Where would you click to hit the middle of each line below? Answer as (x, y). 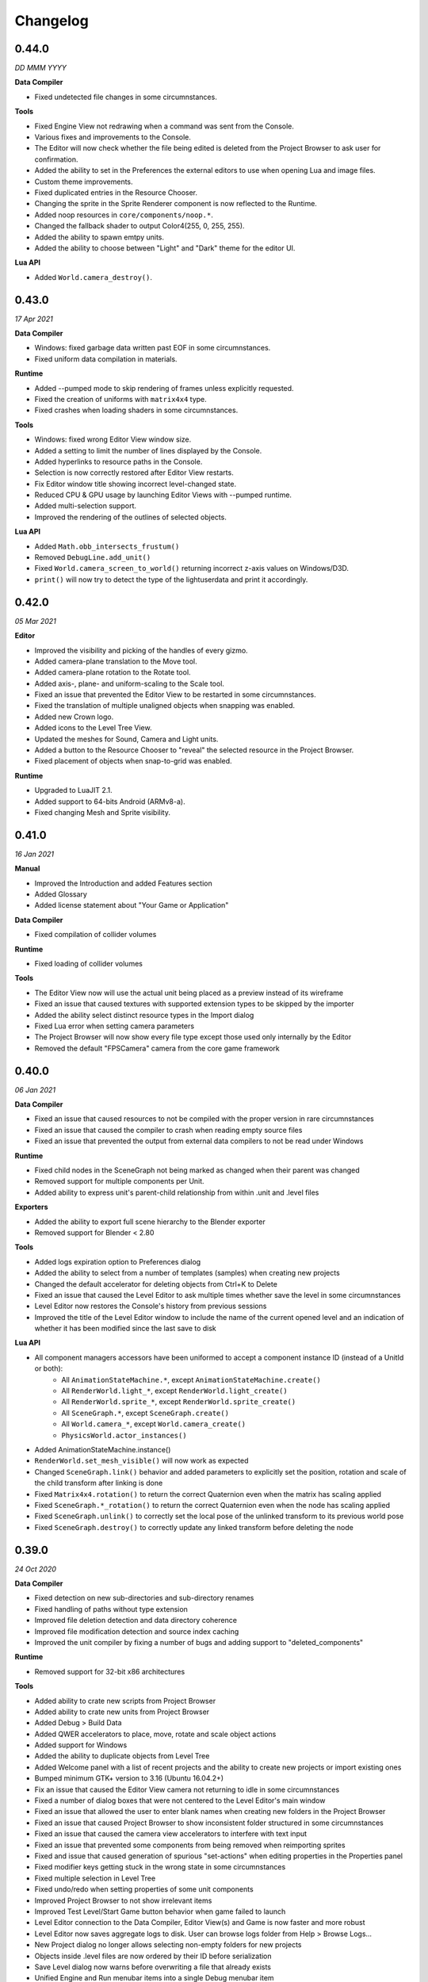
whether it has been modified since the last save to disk (126, 1329)
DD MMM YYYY (41, 68)
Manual (27, 869)
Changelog (52, 21)
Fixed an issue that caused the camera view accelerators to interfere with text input (171, 1834)
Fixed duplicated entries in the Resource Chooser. (116, 192)
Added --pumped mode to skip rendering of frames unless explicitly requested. (164, 388)
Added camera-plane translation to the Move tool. (116, 661)
